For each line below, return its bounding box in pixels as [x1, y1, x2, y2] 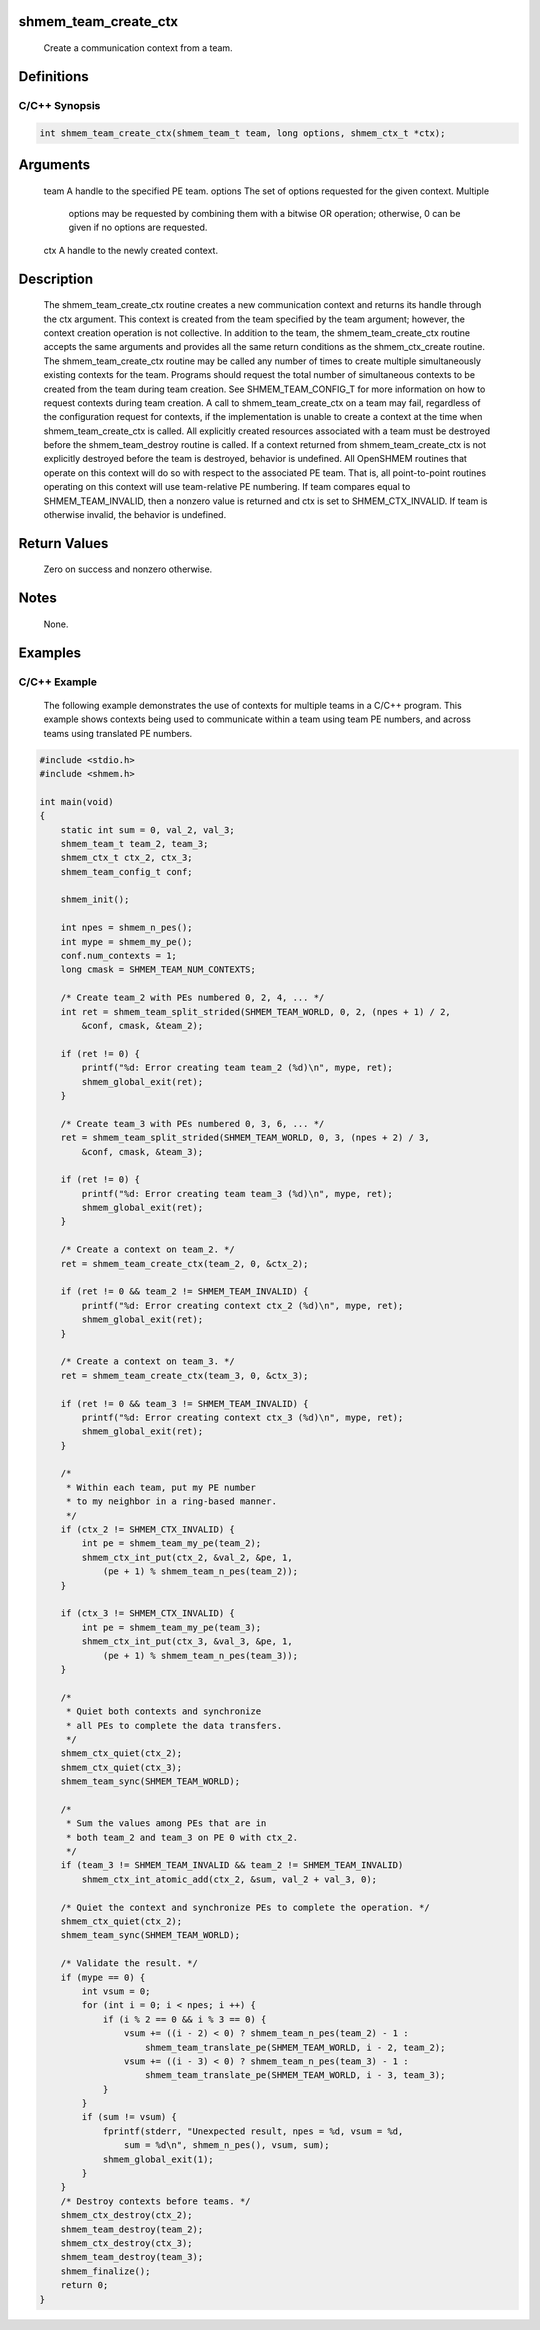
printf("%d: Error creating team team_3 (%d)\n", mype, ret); [81, 1188, 394, 1199]
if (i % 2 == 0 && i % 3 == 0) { [102, 2013, 267, 2025]
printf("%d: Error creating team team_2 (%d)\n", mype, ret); [81, 1062, 394, 1074]
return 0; [60, 2280, 109, 2291]
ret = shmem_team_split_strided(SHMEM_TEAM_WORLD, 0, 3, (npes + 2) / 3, [60, 1132, 430, 1144]
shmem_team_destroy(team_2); [60, 2223, 204, 2235]
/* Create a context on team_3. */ [60, 1356, 235, 1367]
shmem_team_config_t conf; [60, 866, 194, 877]
